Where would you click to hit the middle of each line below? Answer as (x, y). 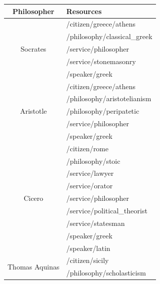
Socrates (34, 49)
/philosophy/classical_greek (109, 36)
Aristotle (33, 111)
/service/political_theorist (107, 210)
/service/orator (90, 186)
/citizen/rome (88, 148)
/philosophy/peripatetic (103, 111)
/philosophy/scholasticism (106, 273)
